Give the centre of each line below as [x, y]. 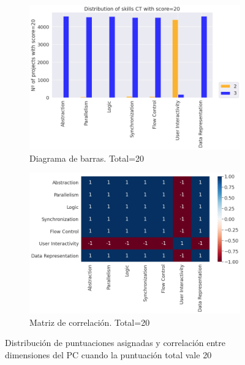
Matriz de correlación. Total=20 [90, 322]
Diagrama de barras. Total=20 [87, 158]
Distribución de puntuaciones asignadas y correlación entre [115, 343]
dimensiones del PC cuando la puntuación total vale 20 [108, 354]
